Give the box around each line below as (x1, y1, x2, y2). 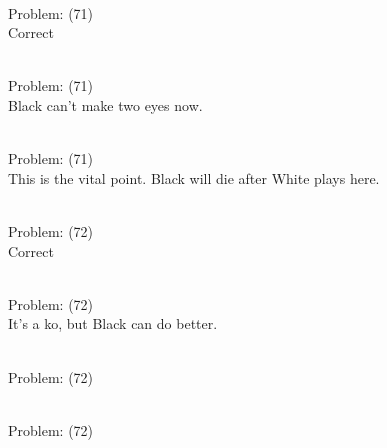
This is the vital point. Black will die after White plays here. (8, 167, 380, 188)
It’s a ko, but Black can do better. (8, 313, 218, 334)
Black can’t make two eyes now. (8, 94, 203, 115)
